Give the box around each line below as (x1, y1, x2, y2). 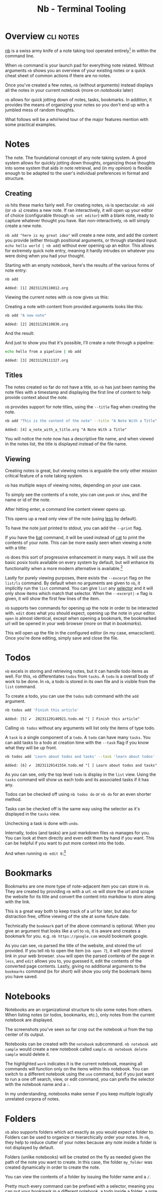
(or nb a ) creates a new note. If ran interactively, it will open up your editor (5, 208, 153, 213)
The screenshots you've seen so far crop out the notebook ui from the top (5, 1027, 153, 1033)
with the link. (5, 899, 31, 905)
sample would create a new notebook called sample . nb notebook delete (5, 1046, 148, 1052)
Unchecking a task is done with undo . (5, 820, 79, 826)
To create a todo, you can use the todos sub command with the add (5, 693, 139, 699)
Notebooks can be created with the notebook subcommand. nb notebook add (5, 1041, 158, 1047)
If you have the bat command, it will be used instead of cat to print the (5, 535, 146, 541)
